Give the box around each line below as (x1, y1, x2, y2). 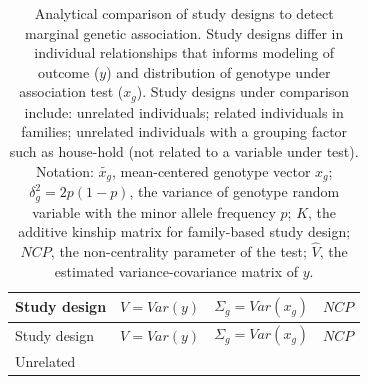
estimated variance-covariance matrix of (54, 260, 299, 281)
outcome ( (37, 61, 100, 82)
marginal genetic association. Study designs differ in (25, 22, 344, 43)
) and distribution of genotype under (106, 61, 331, 82)
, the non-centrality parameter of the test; (50, 240, 307, 261)
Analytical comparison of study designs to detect (34, 3, 334, 23)
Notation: (35, 160, 94, 181)
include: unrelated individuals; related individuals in (24, 101, 344, 122)
